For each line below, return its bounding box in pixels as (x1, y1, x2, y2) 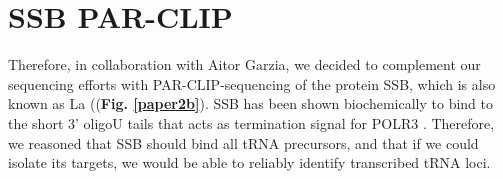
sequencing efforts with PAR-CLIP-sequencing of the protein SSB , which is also (8, 73, 496, 94)
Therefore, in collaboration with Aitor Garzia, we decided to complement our (8, 54, 481, 75)
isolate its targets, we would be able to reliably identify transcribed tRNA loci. (8, 152, 491, 173)
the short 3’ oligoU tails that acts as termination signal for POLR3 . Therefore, (8, 112, 495, 133)
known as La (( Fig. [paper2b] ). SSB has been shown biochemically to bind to (8, 93, 494, 114)
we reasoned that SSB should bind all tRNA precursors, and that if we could (8, 132, 479, 153)
